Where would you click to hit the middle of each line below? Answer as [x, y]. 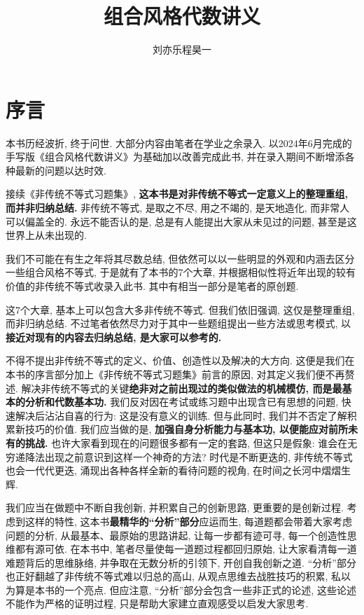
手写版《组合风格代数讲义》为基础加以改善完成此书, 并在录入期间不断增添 [175, 157]
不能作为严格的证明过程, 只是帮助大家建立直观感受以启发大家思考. [157, 603]
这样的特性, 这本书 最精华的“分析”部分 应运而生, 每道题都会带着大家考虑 [189, 521]
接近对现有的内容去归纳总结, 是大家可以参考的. [114, 337]
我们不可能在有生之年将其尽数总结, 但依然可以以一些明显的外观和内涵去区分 [180, 258]
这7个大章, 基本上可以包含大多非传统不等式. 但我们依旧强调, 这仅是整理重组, [180, 309]
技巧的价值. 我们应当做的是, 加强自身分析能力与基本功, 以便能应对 [176, 429]
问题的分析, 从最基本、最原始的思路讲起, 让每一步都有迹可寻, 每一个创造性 [176, 535]
